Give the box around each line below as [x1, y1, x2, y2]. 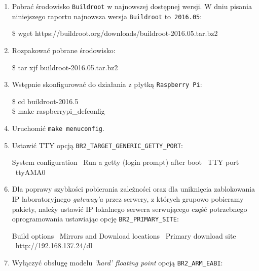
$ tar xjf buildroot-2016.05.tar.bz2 [12, 62, 118, 72]
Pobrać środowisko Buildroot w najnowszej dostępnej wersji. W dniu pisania [12, 1, 252, 11]
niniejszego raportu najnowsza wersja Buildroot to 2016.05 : [12, 11, 202, 21]
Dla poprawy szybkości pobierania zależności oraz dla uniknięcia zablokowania [12, 184, 255, 194]
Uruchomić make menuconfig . [12, 122, 104, 133]
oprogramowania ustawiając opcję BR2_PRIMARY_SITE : [12, 213, 179, 224]
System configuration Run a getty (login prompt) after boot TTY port [12, 157, 239, 167]
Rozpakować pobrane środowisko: [12, 44, 116, 55]
